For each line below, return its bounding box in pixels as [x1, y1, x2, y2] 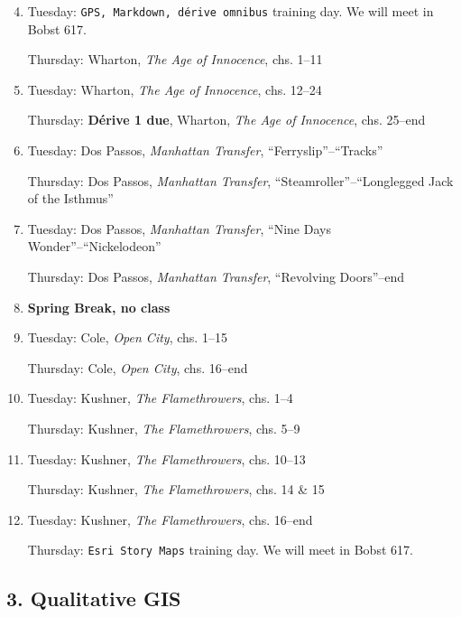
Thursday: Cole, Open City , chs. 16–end [27, 358, 248, 377]
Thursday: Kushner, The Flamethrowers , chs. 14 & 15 [27, 480, 325, 499]
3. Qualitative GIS [6, 584, 181, 612]
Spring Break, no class [27, 297, 171, 316]
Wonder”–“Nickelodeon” [27, 237, 161, 256]
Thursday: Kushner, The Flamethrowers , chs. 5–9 [27, 418, 300, 437]
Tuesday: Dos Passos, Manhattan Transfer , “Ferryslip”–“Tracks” [27, 141, 383, 160]
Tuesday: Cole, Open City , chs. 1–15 [27, 328, 227, 347]
